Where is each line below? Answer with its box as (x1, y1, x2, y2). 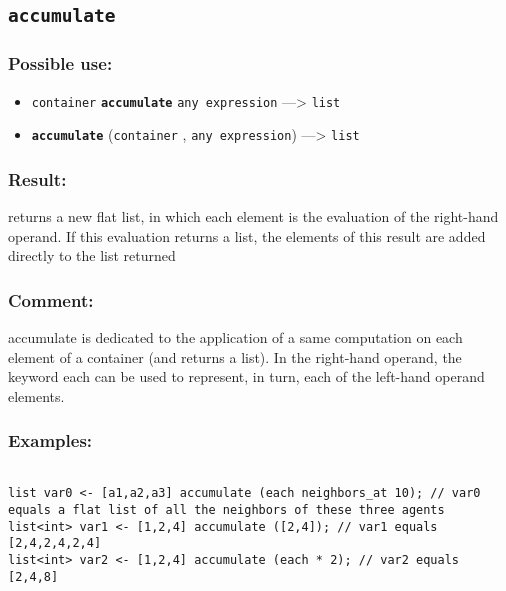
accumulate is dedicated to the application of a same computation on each (8, 327, 463, 348)
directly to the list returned (8, 245, 176, 266)
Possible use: (8, 51, 113, 76)
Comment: (8, 287, 94, 312)
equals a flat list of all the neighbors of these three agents (8, 503, 445, 518)
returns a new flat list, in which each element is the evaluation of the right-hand (8, 206, 499, 227)
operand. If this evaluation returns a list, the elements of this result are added (8, 225, 486, 246)
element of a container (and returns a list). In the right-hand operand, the (8, 346, 462, 367)
